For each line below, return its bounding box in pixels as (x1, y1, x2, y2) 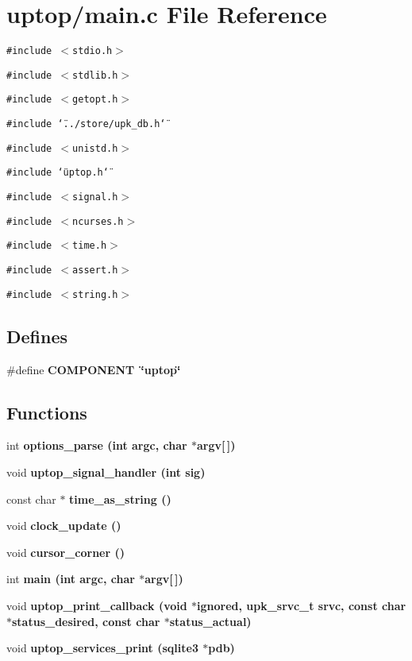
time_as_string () (69, 490, 171, 507)
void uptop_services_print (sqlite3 (6, 640, 198, 656)
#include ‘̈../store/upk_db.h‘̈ (6, 118, 166, 130)
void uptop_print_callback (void (6, 597, 187, 613)
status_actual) (169, 613, 252, 629)
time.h (72, 240, 107, 252)
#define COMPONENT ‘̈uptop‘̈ (6, 361, 181, 377)
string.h (72, 288, 118, 300)
